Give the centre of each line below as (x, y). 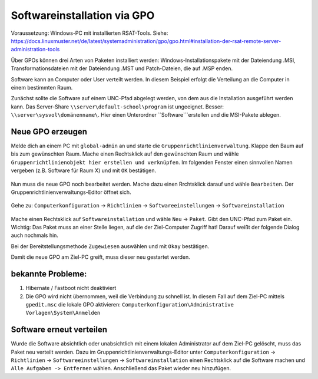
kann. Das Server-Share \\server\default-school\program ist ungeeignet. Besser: (117, 107)
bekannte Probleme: (49, 274)
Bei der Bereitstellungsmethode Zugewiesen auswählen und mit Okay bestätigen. (110, 246)
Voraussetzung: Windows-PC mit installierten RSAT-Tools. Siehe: (90, 33)
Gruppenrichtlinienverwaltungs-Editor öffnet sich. (71, 192)
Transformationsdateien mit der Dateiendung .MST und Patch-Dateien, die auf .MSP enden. (122, 68)
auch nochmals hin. (35, 235)
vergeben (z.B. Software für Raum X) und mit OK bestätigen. (84, 170)
